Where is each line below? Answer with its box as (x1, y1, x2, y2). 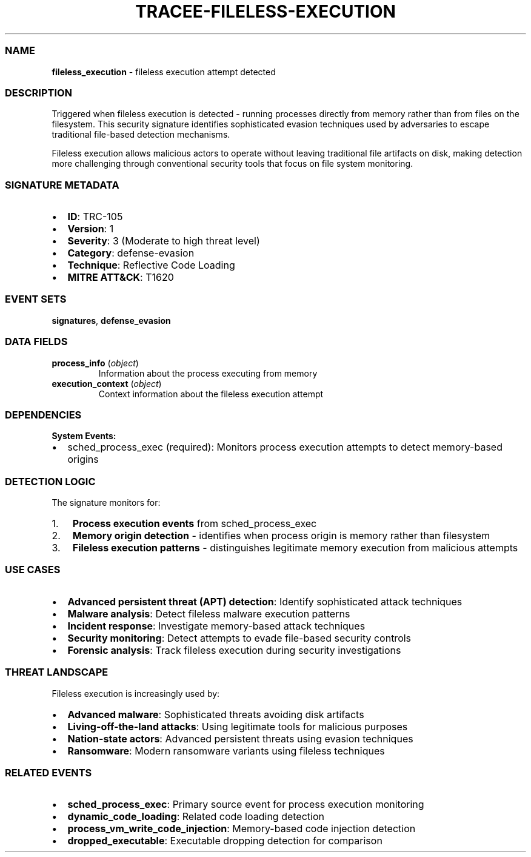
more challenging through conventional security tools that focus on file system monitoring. (52, 158, 413, 169)
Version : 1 (67, 223, 114, 235)
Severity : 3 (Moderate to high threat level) (67, 235, 260, 247)
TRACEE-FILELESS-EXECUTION (135, 1, 396, 22)
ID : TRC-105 (67, 210, 123, 223)
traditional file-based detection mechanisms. (52, 129, 230, 140)
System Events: (52, 431, 116, 442)
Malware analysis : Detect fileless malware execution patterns (67, 607, 350, 620)
